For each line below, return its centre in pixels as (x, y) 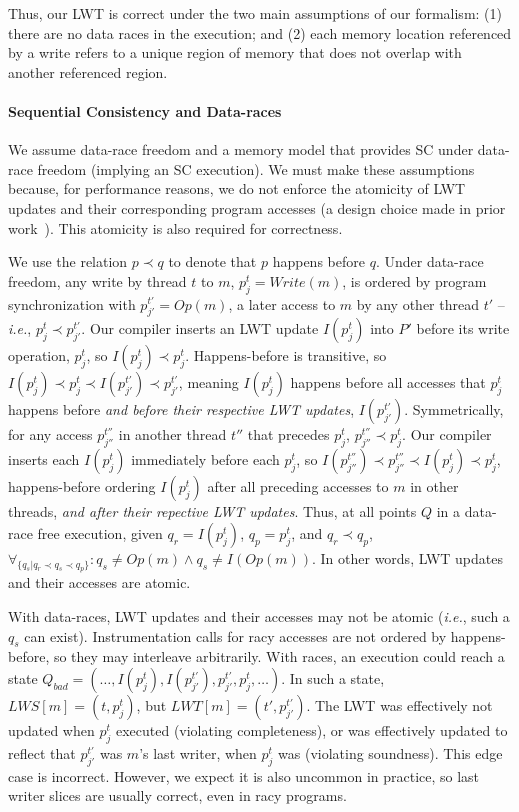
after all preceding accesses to (298, 486)
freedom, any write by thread (97, 280)
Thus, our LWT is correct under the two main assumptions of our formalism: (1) (255, 13)
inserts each (44, 459)
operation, (39, 355)
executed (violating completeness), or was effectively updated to (311, 730)
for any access (50, 434)
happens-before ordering (82, 486)
